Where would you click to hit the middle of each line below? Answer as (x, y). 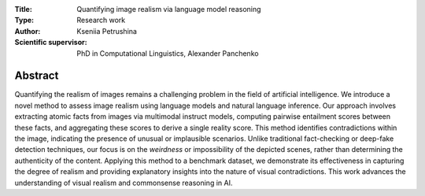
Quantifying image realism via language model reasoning (169, 9)
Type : (24, 20)
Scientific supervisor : (51, 43)
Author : (28, 31)
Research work (101, 20)
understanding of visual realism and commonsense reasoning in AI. (124, 183)
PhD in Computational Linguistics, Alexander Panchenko (168, 53)
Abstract (37, 76)
